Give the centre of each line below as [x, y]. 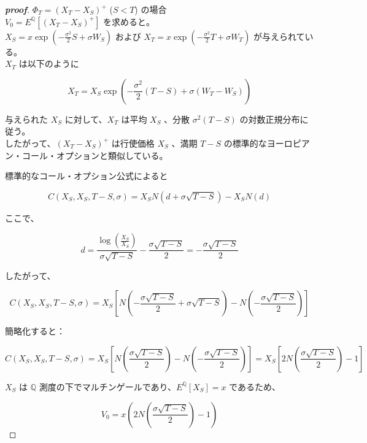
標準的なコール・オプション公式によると [87, 176]
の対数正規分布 [270, 119]
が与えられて [279, 36]
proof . [17, 9]
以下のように [53, 64]
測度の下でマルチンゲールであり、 [108, 386]
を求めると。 [129, 21]
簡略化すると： [35, 331]
